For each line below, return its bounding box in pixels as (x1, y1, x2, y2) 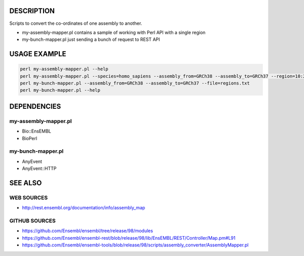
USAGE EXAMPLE (9, 50, 66, 58)
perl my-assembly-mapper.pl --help (20, 66, 108, 72)
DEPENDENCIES (9, 102, 61, 111)
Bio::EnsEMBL (22, 128, 52, 134)
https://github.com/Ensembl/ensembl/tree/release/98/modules (22, 228, 153, 234)
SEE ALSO (9, 179, 42, 187)
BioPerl (22, 135, 37, 141)
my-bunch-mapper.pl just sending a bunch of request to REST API (22, 36, 160, 42)
